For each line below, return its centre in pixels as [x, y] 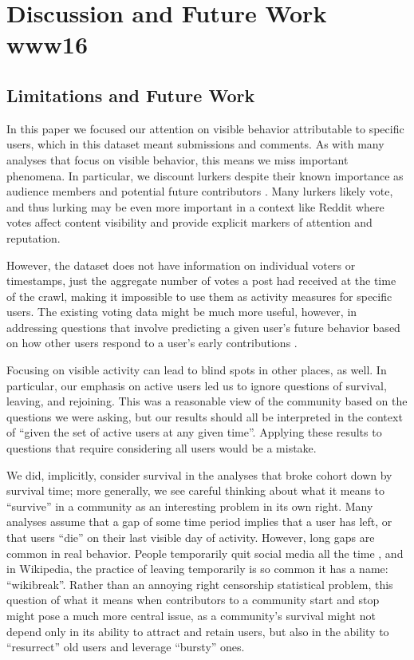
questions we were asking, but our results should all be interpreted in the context [205, 416]
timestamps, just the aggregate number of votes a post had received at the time [201, 281]
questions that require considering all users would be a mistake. [162, 448]
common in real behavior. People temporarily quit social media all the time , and [205, 553]
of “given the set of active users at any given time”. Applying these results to [194, 432]
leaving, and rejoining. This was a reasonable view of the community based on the [207, 401]
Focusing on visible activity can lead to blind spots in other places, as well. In [197, 370]
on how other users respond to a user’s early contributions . [152, 343]
